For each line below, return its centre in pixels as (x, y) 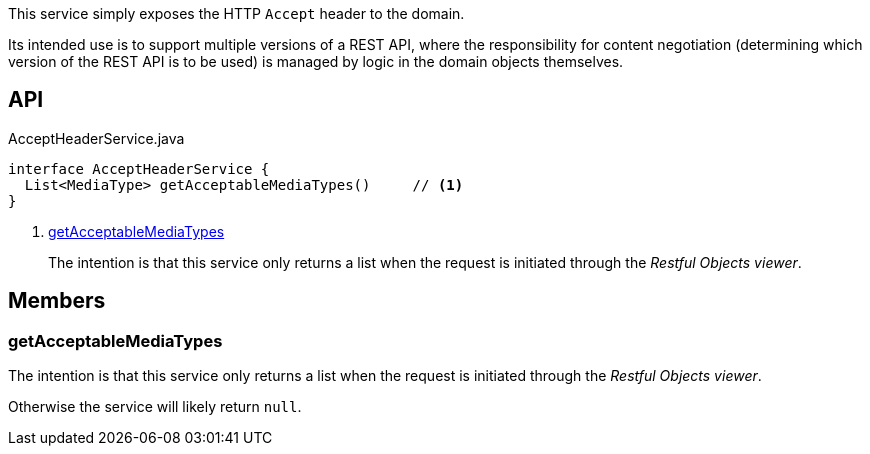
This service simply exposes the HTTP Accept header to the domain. (236, 13)
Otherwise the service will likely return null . (155, 407)
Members (57, 301)
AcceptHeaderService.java (96, 138)
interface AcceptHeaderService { (139, 168)
